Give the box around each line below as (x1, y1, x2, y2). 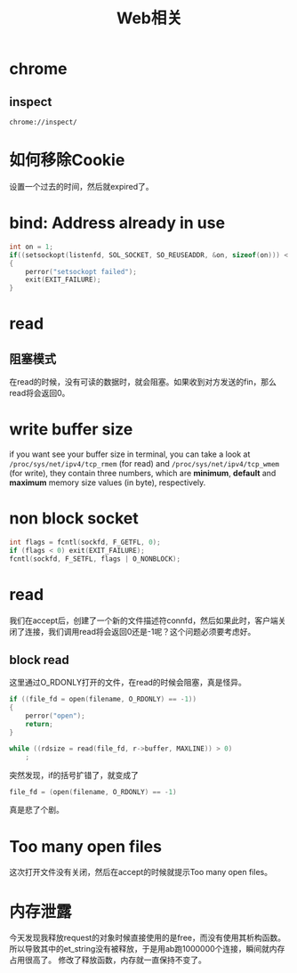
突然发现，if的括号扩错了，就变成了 (9, 769, 140, 780)
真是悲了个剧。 (9, 805, 64, 815)
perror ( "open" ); (25, 711, 86, 721)
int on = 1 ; (9, 242, 53, 251)
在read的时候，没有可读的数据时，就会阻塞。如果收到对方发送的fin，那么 (9, 377, 277, 387)
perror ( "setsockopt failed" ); (25, 267, 138, 276)
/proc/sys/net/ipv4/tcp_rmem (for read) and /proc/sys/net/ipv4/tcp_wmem (9, 458, 280, 469)
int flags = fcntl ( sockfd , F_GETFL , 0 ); (9, 538, 162, 547)
